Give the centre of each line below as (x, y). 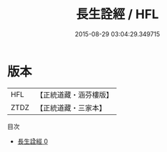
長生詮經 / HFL (117, 14)
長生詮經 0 (32, 141)
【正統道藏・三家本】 (71, 107)
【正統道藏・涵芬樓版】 (75, 95)
